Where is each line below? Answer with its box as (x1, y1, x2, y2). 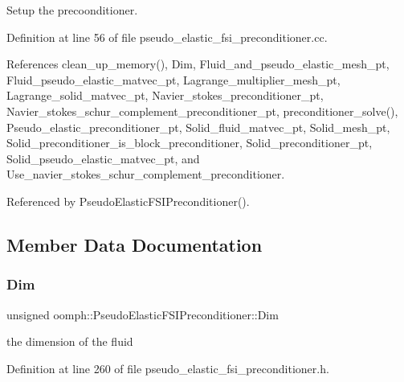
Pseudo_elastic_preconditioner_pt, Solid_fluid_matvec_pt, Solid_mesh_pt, (6, 118, 390, 135)
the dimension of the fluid (6, 333, 133, 350)
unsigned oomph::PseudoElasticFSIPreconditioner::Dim (6, 306, 279, 322)
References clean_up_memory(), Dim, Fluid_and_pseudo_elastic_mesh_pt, (6, 55, 390, 72)
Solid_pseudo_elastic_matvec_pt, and (6, 150, 200, 166)
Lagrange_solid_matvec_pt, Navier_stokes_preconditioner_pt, (6, 87, 324, 104)
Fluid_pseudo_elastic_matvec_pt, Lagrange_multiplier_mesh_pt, (6, 71, 341, 88)
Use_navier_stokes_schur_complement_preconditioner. (6, 166, 285, 183)
